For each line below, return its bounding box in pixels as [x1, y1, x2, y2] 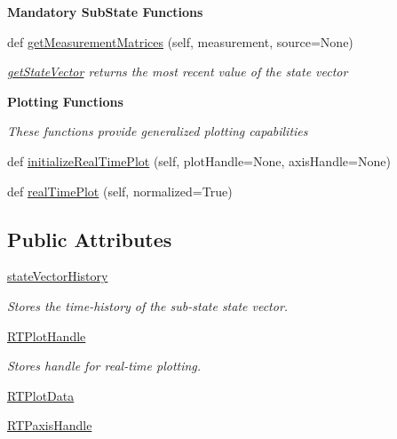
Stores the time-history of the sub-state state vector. [7, 296, 289, 315]
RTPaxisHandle [7, 416, 92, 435]
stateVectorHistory [7, 267, 108, 285]
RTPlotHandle [7, 326, 86, 345]
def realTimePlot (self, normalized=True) [7, 181, 233, 200]
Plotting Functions [7, 92, 123, 110]
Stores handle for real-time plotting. [7, 356, 202, 375]
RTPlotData [7, 386, 75, 404]
